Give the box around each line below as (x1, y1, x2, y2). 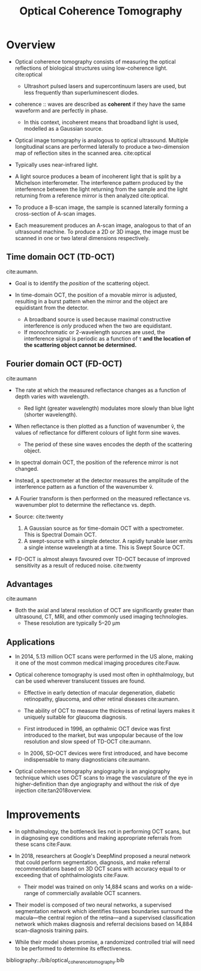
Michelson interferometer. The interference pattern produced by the (14, 179, 183, 186)
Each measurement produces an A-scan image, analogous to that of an (14, 222, 191, 229)
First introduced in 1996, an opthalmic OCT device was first (23, 725, 171, 733)
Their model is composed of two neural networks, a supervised (14, 901, 172, 908)
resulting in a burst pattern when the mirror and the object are (14, 297, 168, 305)
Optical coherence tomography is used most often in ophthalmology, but (14, 671, 194, 678)
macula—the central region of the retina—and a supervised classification (14, 914, 196, 922)
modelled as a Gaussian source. (23, 125, 103, 132)
